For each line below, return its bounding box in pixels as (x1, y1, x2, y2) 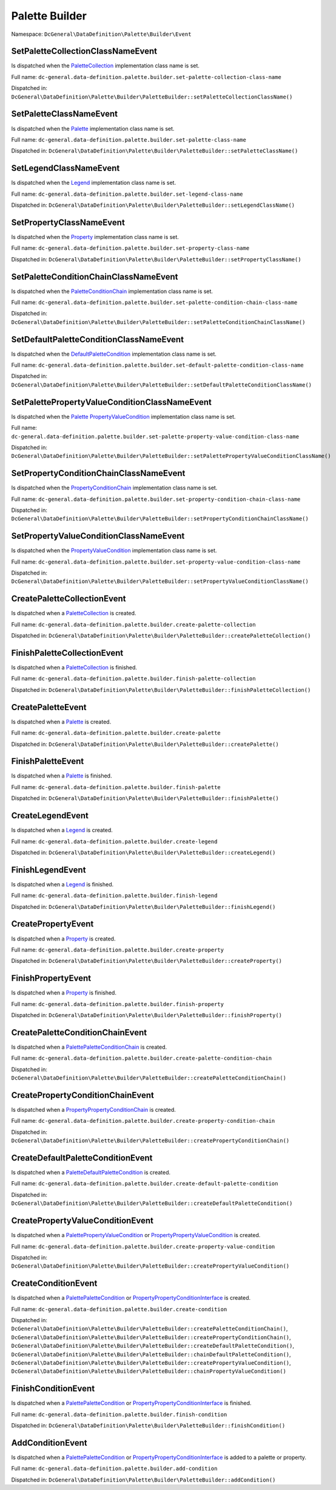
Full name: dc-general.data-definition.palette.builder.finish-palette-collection (11, 675, 256, 682)
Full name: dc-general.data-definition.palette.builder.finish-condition (11, 1410, 227, 1418)
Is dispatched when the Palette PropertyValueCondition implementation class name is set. (11, 413, 236, 420)
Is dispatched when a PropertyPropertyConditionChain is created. (11, 1106, 176, 1113)
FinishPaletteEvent (11, 756, 84, 767)
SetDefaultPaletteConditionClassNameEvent (11, 334, 184, 345)
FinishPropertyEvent (11, 973, 91, 984)
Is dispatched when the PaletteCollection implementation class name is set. (11, 62, 200, 69)
